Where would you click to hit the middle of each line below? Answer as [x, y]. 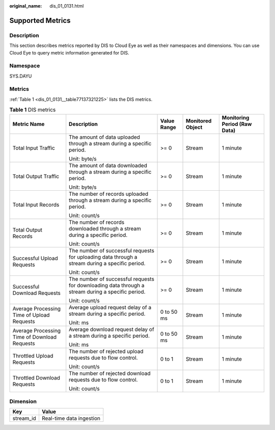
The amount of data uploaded [104, 137]
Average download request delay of [112, 329]
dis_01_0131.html [67, 6]
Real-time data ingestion [71, 418]
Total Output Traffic [36, 176]
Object [194, 127]
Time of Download [35, 337]
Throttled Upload [33, 356]
